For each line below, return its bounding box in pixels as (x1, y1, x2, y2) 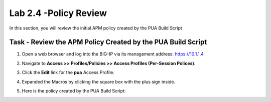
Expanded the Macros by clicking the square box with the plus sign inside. (22, 78, 176, 84)
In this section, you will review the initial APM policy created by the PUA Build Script (9, 25, 183, 31)
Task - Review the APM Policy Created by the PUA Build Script (9, 38, 207, 46)
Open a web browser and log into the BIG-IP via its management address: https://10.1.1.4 (22, 51, 204, 57)
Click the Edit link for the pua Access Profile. (22, 69, 115, 75)
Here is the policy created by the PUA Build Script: (22, 88, 126, 94)
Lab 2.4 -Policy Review (9, 7, 107, 18)
